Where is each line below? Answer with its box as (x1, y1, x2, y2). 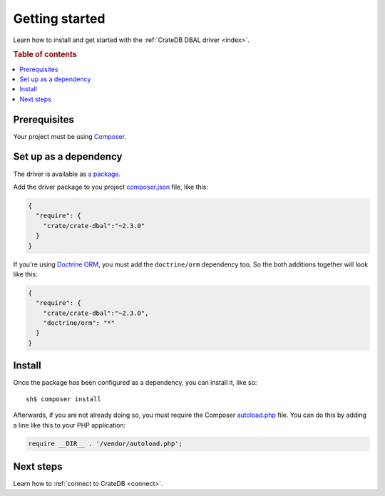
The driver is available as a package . (13, 170, 121, 178)
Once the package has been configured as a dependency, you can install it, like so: (13, 378, 257, 387)
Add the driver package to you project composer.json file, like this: (13, 182, 208, 191)
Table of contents (13, 50, 78, 60)
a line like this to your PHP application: (13, 420, 126, 429)
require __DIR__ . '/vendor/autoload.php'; (28, 440, 183, 448)
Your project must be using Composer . (13, 132, 127, 140)
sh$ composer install (26, 395, 101, 403)
